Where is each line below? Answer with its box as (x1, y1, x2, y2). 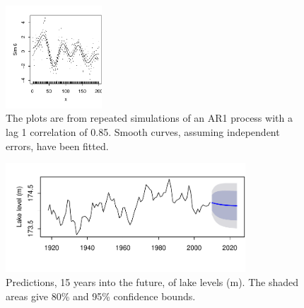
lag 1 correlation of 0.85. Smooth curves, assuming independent (6, 125, 280, 139)
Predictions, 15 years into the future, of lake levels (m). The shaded (6, 275, 298, 290)
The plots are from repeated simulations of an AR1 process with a (6, 110, 293, 125)
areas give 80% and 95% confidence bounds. (6, 288, 196, 303)
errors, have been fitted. (6, 138, 109, 153)
